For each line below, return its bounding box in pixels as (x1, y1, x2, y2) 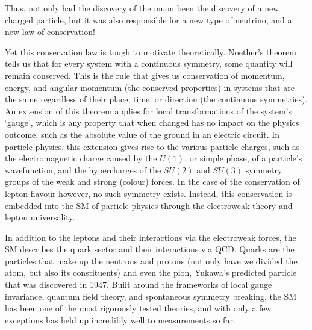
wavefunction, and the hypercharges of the (5, 163, 161, 176)
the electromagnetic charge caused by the (5, 152, 157, 164)
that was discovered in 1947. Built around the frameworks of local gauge (5, 278, 272, 291)
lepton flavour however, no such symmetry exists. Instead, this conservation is (5, 187, 292, 199)
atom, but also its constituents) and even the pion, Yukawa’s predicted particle (5, 266, 297, 279)
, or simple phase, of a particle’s (184, 152, 302, 164)
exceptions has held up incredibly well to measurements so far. (5, 313, 236, 326)
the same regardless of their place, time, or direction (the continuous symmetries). (5, 93, 308, 105)
